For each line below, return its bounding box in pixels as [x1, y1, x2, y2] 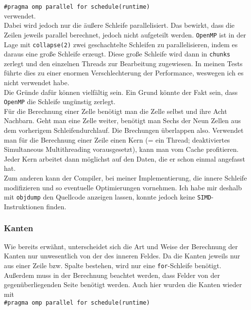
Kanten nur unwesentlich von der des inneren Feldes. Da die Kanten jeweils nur [4, 251, 240, 261]
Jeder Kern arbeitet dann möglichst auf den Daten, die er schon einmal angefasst [4, 153, 246, 164]
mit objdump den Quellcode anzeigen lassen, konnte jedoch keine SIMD [4, 192, 211, 202]
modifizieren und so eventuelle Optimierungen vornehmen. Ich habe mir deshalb [4, 182, 242, 192]
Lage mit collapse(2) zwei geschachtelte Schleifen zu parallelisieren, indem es [4, 39, 238, 49]
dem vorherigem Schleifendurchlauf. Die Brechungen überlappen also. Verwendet [4, 125, 244, 135]
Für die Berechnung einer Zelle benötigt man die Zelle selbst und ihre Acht [4, 106, 227, 116]
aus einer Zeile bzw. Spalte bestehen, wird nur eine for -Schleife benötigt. [4, 260, 221, 270]
